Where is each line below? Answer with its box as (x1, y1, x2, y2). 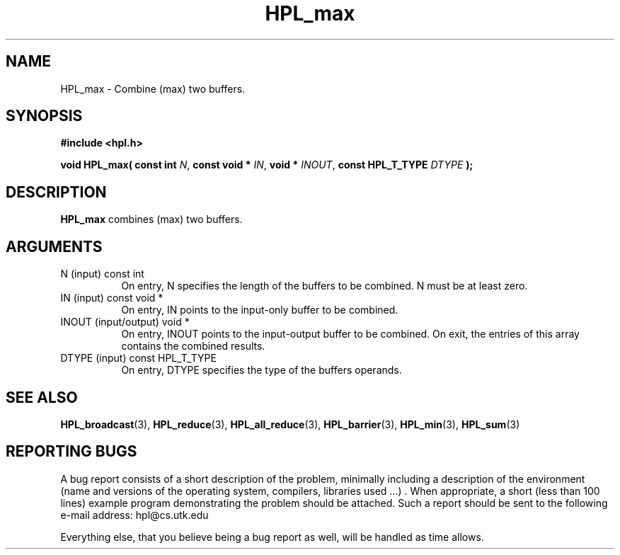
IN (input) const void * (60, 292, 163, 304)
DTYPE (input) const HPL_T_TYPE (60, 352, 217, 365)
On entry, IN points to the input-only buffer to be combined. (121, 304, 398, 316)
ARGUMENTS (6, 237, 103, 256)
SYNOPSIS (6, 107, 83, 125)
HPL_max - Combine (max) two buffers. (60, 82, 246, 95)
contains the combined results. (121, 340, 265, 353)
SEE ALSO (6, 388, 78, 406)
